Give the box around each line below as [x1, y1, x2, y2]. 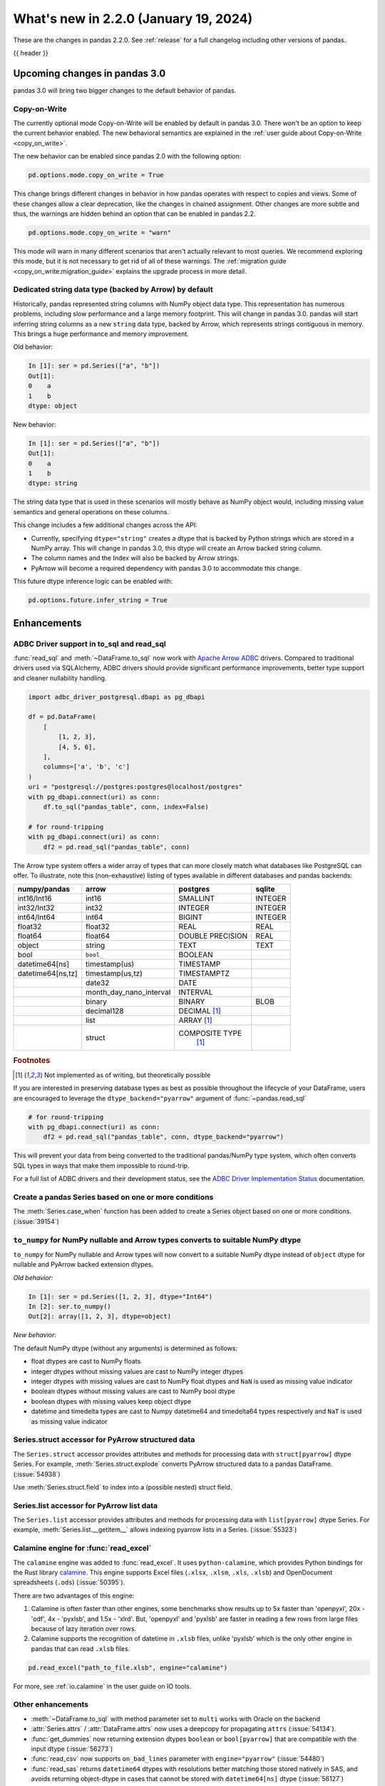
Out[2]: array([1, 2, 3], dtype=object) [28, 1312, 171, 1321]
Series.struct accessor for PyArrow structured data [13, 1435, 195, 1445]
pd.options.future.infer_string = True [28, 597, 168, 604]
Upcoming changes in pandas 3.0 [13, 67, 166, 79]
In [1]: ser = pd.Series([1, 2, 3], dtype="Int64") [28, 1292, 213, 1300]
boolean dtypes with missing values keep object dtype [31, 1397, 192, 1405]
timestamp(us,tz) [86, 969, 143, 979]
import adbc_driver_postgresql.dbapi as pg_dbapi [28, 693, 205, 701]
